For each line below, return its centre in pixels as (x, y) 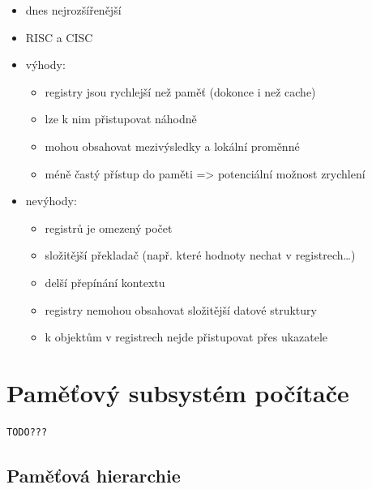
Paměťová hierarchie (94, 475)
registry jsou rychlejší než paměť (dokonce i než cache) (180, 91)
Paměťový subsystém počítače (178, 392)
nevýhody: (51, 201)
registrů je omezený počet (109, 227)
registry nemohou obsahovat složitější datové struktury (181, 309)
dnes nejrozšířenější (73, 10)
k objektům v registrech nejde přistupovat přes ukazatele (186, 337)
